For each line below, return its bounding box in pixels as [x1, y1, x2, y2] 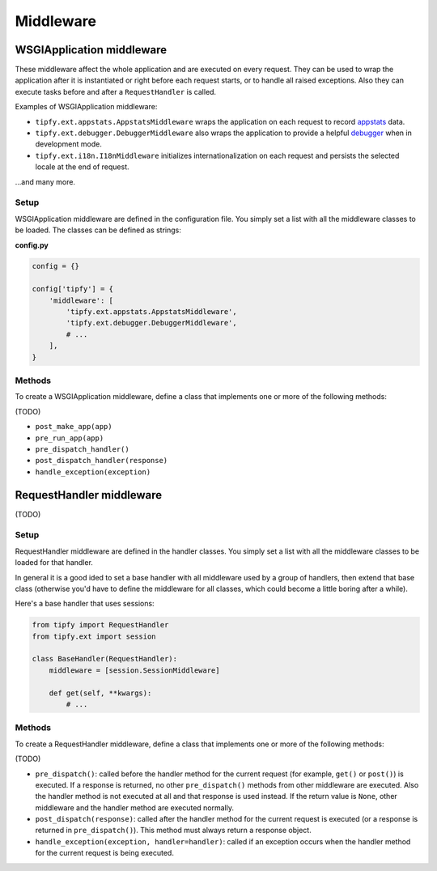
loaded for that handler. [15, 558, 93, 567]
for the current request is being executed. [35, 848, 174, 858]
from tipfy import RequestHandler [32, 620, 169, 630]
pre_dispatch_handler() [35, 444, 129, 453]
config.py [15, 240, 49, 250]
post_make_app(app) [35, 422, 112, 431]
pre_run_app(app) [35, 433, 104, 443]
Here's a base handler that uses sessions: [15, 599, 155, 609]
